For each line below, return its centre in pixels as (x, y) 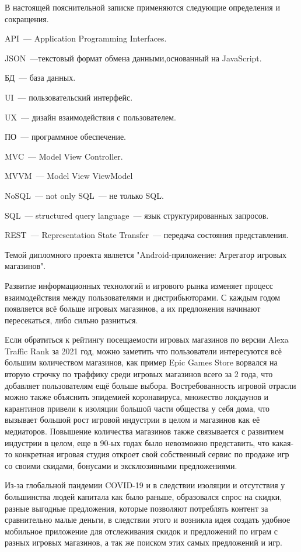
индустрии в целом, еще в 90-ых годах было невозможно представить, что (137, 442)
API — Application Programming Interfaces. (86, 38)
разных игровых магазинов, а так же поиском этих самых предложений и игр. (143, 542)
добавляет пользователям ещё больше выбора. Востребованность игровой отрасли (150, 385)
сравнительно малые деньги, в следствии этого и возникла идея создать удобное (148, 520)
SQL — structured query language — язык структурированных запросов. (137, 215)
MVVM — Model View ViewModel (69, 176)
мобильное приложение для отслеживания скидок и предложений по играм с (141, 531)
